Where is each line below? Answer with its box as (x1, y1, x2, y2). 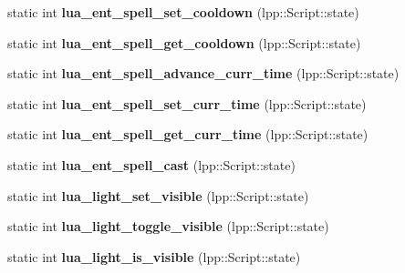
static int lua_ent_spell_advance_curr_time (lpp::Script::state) (7, 64, 400, 83)
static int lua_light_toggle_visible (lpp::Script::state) (7, 217, 329, 236)
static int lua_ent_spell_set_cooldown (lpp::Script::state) (7, 3, 359, 21)
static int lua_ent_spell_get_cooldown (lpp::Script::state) (7, 33, 361, 52)
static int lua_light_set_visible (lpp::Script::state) (7, 186, 309, 205)
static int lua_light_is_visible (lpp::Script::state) (7, 247, 301, 266)
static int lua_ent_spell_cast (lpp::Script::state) (7, 155, 296, 174)
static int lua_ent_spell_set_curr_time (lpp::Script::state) (7, 94, 367, 113)
